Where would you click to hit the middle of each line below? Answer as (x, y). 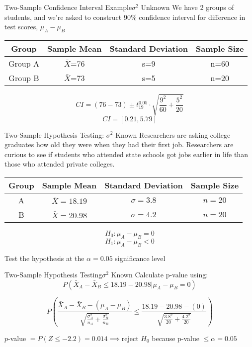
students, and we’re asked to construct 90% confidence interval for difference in (125, 17)
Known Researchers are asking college (173, 134)
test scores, (21, 27)
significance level (140, 258)
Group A (24, 63)
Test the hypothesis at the (44, 258)
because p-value (175, 338)
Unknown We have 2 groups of (187, 7)
